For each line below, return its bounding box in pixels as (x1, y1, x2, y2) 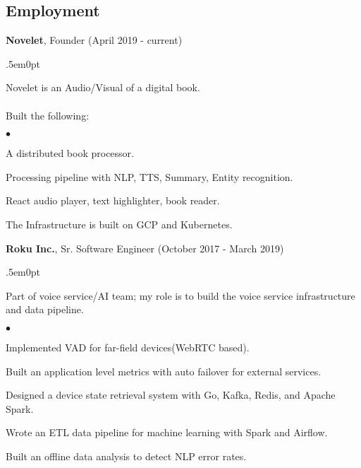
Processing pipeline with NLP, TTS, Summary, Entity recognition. (6, 169, 293, 184)
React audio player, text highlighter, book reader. (6, 193, 220, 208)
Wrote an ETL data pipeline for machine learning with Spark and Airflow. (6, 425, 328, 440)
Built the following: (6, 107, 90, 122)
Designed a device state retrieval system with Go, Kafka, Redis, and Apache (6, 387, 336, 402)
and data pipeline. (6, 302, 84, 317)
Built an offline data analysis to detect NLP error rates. (6, 448, 247, 463)
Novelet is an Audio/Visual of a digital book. (6, 80, 200, 95)
